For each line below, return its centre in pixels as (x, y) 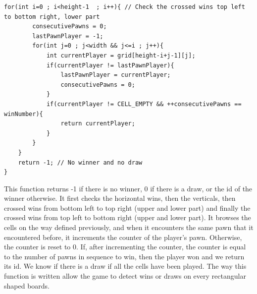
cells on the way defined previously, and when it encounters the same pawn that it (129, 227)
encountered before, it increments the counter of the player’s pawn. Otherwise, (123, 237)
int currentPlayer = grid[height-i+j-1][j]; (121, 55)
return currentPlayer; (98, 124)
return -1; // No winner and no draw (80, 162)
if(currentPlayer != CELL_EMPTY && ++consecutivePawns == (144, 104)
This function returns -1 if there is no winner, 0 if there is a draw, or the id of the (128, 188)
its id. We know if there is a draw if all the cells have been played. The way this (125, 266)
